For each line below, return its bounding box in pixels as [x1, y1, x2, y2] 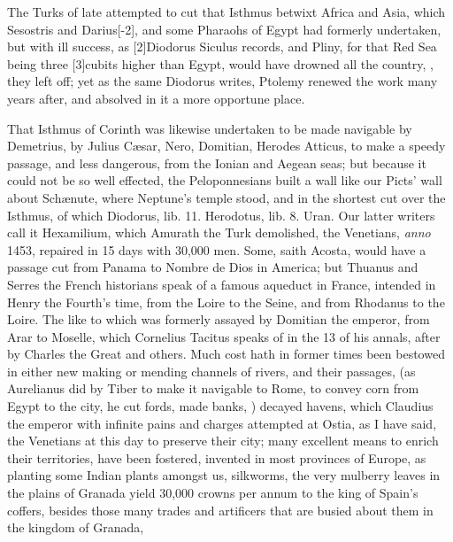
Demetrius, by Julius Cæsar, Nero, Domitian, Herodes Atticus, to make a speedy [7, 136, 446, 155]
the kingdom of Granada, [7, 518, 144, 537]
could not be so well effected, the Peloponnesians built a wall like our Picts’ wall [7, 171, 442, 190]
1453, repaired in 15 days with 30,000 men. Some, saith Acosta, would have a [7, 240, 426, 259]
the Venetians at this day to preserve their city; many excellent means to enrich [7, 431, 439, 450]
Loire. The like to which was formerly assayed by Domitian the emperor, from [7, 310, 430, 329]
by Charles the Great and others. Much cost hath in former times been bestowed [7, 345, 445, 363]
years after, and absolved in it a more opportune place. [7, 89, 305, 107]
